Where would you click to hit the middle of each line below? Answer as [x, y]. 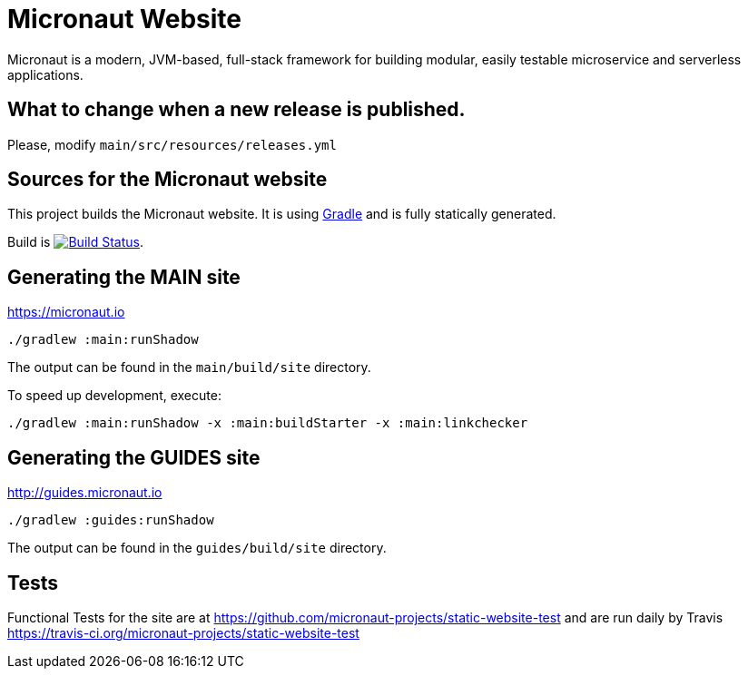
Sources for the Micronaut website [167, 180]
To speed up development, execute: [114, 396]
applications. [45, 74]
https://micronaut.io [66, 312]
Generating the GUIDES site [134, 457]
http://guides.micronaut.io [85, 493]
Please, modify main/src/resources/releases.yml [172, 144]
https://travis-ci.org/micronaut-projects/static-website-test [183, 632]
